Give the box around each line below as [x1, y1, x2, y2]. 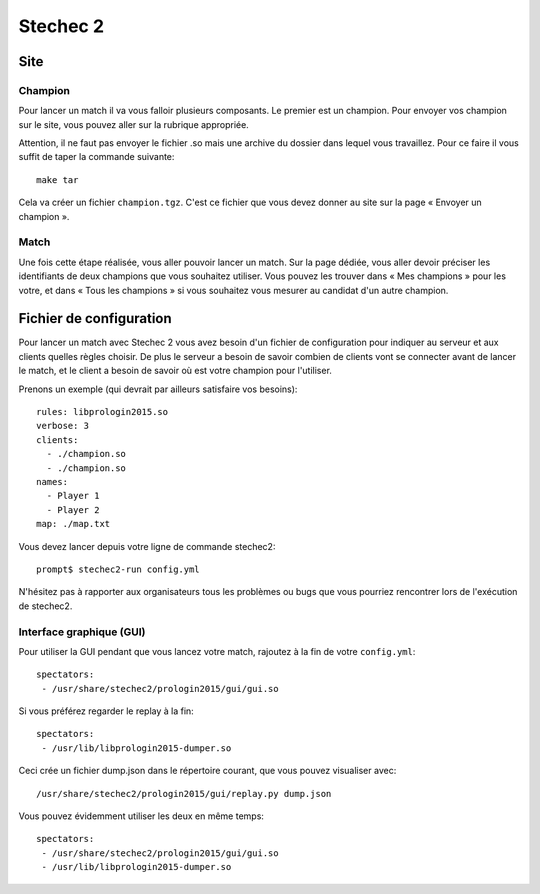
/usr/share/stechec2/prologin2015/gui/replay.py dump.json [36, 788, 332, 799]
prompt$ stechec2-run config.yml [36, 563, 200, 575]
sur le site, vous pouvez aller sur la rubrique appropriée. [18, 118, 249, 130]
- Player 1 [46, 490, 100, 502]
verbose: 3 [36, 420, 90, 432]
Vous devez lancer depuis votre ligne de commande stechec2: [18, 540, 276, 552]
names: [36, 476, 69, 487]
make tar [36, 174, 79, 185]
